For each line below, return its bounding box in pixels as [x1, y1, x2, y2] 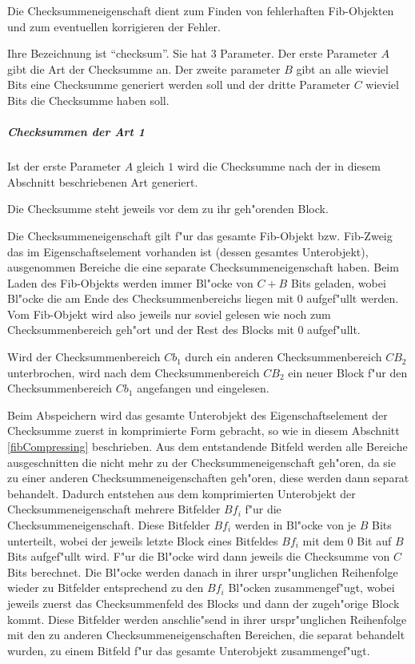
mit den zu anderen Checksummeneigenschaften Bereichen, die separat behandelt [7, 626, 405, 643]
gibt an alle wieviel [296, 60, 389, 77]
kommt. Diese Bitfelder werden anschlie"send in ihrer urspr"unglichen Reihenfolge [7, 610, 407, 627]
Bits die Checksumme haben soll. [7, 91, 170, 108]
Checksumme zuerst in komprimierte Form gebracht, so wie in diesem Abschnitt [7, 422, 400, 439]
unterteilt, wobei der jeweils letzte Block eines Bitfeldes [7, 532, 278, 549]
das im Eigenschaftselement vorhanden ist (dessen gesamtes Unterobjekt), [7, 243, 369, 260]
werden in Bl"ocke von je [234, 517, 357, 533]
